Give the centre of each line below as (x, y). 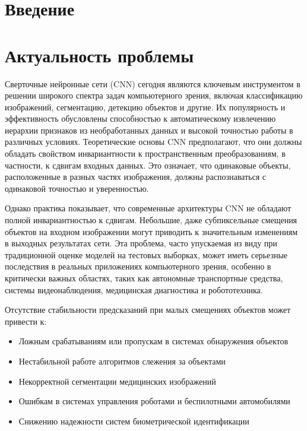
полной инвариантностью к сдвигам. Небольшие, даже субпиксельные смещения (151, 220)
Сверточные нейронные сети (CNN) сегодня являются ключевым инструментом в (153, 83)
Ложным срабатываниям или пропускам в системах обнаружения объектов (153, 341)
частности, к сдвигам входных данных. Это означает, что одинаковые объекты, (148, 165)
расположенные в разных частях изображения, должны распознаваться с (136, 177)
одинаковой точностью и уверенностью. (77, 188)
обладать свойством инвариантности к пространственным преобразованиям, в (145, 153)
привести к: (26, 321)
